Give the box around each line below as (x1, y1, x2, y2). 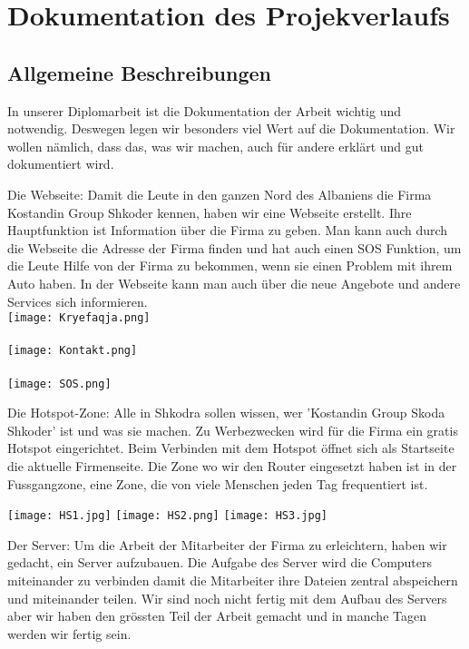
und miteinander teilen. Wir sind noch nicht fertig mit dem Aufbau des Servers (7, 588, 447, 607)
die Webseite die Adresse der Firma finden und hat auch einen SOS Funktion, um (7, 238, 462, 257)
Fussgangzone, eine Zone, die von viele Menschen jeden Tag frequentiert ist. (7, 474, 428, 493)
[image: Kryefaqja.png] (7, 311, 151, 325)
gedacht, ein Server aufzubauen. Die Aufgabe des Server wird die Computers (7, 553, 433, 572)
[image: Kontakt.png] (7, 344, 138, 358)
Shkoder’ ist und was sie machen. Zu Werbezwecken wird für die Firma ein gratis (7, 420, 458, 439)
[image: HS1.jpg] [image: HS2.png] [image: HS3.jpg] (7, 509, 327, 523)
